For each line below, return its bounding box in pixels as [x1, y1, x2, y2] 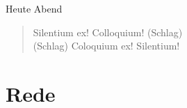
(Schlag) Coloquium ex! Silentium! [33, 38, 180, 53]
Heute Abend [6, 1, 63, 15]
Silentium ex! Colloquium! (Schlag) [33, 24, 183, 39]
